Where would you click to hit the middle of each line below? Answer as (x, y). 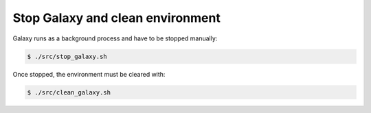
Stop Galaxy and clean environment (117, 18)
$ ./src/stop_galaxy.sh (67, 56)
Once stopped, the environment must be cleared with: (89, 74)
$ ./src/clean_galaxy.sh (69, 92)
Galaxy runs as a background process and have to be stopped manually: (115, 38)
